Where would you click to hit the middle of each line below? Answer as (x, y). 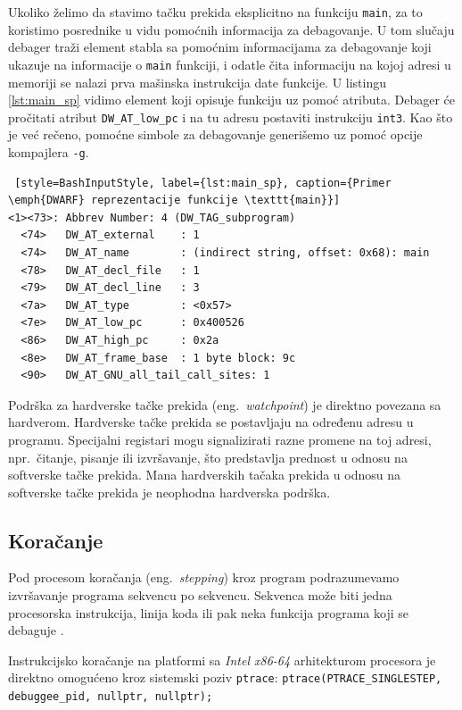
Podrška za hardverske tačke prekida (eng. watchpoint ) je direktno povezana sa (225, 404)
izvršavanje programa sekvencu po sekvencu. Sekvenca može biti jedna (200, 595)
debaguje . (36, 630)
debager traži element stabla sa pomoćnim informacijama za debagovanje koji (220, 47)
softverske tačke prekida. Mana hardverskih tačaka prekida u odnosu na (204, 475)
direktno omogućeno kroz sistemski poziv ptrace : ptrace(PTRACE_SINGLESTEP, (225, 677)
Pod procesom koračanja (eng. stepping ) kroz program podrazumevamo (204, 577)
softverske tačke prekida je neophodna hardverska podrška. (169, 492)
